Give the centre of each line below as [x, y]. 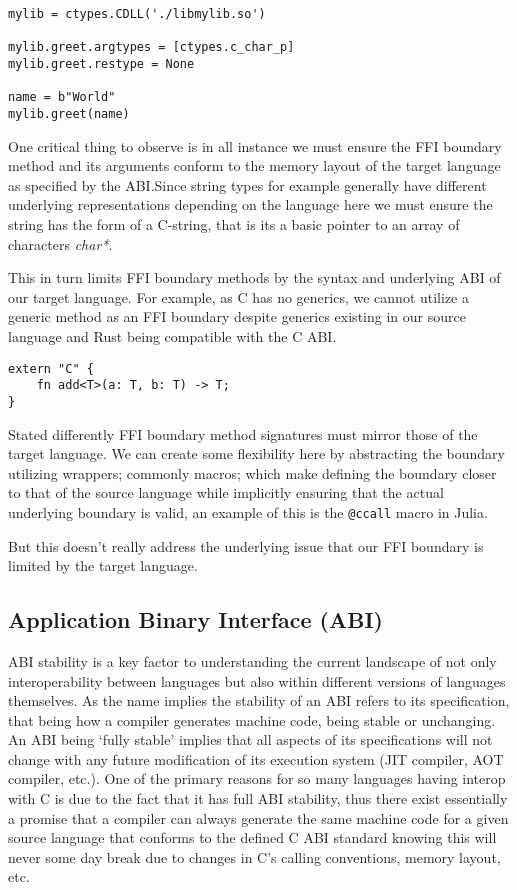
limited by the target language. [103, 565]
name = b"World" [62, 97]
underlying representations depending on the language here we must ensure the [250, 204]
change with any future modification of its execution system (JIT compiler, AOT [256, 758]
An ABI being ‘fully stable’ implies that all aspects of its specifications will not [250, 739]
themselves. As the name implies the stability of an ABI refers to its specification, [259, 700]
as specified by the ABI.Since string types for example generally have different [247, 184]
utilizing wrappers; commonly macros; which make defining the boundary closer [252, 472]
